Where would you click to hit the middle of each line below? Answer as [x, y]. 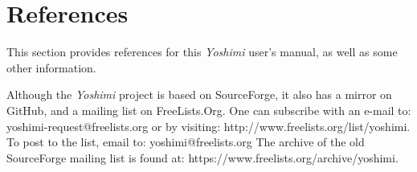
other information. [51, 67]
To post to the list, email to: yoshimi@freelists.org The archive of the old [186, 142]
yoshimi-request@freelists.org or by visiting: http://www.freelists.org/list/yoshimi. [208, 126]
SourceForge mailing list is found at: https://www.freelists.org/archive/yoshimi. [202, 157]
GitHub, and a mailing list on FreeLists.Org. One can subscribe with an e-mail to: [209, 110]
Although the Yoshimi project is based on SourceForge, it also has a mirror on [199, 94]
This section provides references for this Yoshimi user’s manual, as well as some [202, 52]
